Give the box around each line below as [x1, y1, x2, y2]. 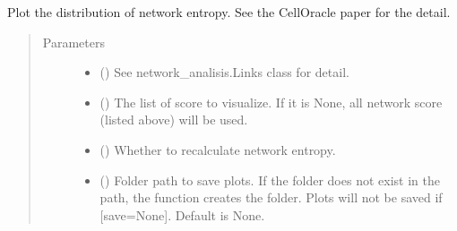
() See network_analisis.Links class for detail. [99, 63, 349, 81]
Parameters [42, 32, 105, 51]
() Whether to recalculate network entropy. [99, 140, 336, 158]
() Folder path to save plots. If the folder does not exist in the [99, 170, 440, 189]
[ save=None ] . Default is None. [99, 205, 265, 224]
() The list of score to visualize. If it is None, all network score [99, 92, 443, 111]
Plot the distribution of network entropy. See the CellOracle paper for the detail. [7, 3, 451, 21]
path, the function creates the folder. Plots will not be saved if [99, 188, 443, 207]
